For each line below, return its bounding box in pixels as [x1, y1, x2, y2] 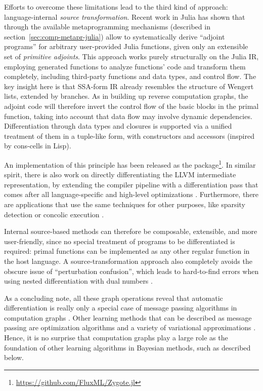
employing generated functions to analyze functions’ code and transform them [4, 61, 246, 71]
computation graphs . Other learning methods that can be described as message [4, 312, 252, 323]
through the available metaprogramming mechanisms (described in [4, 21, 210, 32]
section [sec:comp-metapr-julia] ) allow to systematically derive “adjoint [4, 31, 225, 42]
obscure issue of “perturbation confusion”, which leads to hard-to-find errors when [4, 265, 259, 276]
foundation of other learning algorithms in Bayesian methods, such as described [4, 342, 251, 353]
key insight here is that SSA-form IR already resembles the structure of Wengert [4, 81, 254, 91]
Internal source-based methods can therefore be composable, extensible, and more [4, 226, 257, 237]
